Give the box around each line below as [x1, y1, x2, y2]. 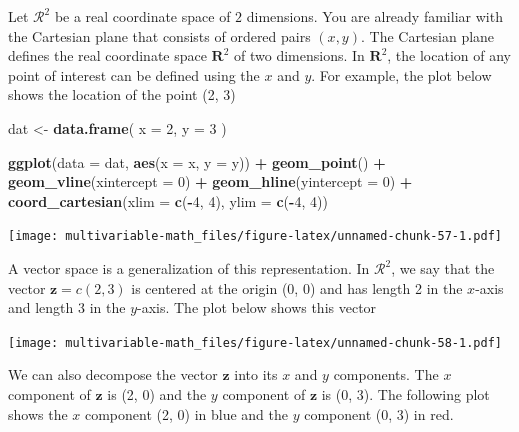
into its [234, 364, 278, 385]
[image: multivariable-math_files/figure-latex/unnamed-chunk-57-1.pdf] [8, 229, 502, 244]
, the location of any [387, 45, 511, 66]
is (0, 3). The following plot [321, 384, 490, 405]
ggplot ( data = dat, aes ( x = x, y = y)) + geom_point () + [8, 151, 386, 172]
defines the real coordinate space [8, 45, 207, 66]
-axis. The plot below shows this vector [137, 297, 377, 318]
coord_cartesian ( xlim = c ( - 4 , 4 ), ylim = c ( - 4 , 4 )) [8, 190, 328, 211]
